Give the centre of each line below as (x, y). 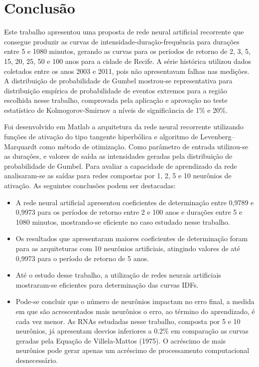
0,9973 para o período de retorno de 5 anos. (82, 258)
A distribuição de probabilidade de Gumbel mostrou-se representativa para (118, 81)
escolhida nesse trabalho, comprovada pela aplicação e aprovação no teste (116, 100)
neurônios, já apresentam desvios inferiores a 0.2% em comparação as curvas (132, 331)
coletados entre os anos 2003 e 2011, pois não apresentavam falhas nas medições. (127, 71)
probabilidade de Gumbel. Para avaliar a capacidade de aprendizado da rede (121, 166)
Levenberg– (218, 137)
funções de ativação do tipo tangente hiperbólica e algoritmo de (101, 137)
